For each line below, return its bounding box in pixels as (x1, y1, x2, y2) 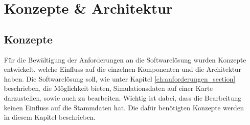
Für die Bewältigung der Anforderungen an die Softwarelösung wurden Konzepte (4, 54, 246, 64)
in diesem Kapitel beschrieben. (4, 112, 96, 122)
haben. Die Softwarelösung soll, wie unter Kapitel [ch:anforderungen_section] (4, 73, 236, 83)
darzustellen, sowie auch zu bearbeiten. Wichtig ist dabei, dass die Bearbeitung (4, 92, 242, 103)
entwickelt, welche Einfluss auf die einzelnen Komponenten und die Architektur (4, 64, 241, 74)
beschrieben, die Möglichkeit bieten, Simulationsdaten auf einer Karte (4, 83, 213, 93)
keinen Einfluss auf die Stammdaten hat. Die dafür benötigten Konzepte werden (4, 102, 244, 112)
